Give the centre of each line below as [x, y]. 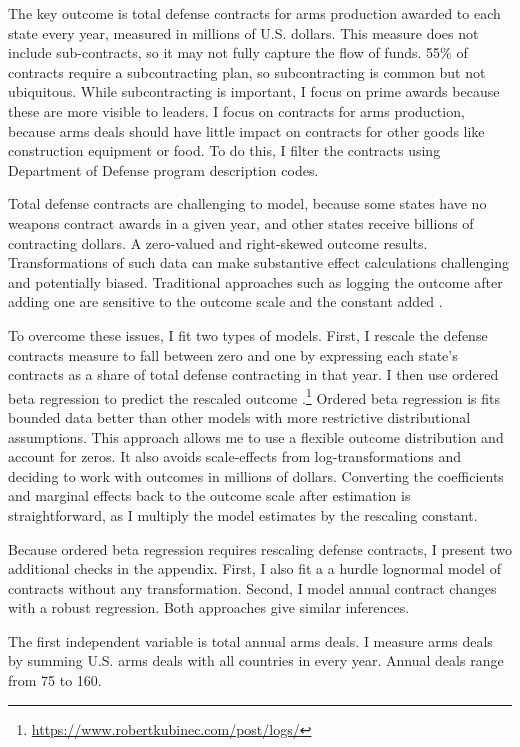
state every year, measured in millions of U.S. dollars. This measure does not [243, 32]
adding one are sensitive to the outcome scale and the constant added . [225, 301]
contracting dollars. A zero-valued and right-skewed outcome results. [218, 242]
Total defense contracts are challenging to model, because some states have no [247, 203]
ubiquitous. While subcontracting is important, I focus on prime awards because [254, 91]
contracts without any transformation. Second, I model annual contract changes [252, 587]
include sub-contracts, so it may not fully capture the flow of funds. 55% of [238, 52]
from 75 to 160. [55, 680]
